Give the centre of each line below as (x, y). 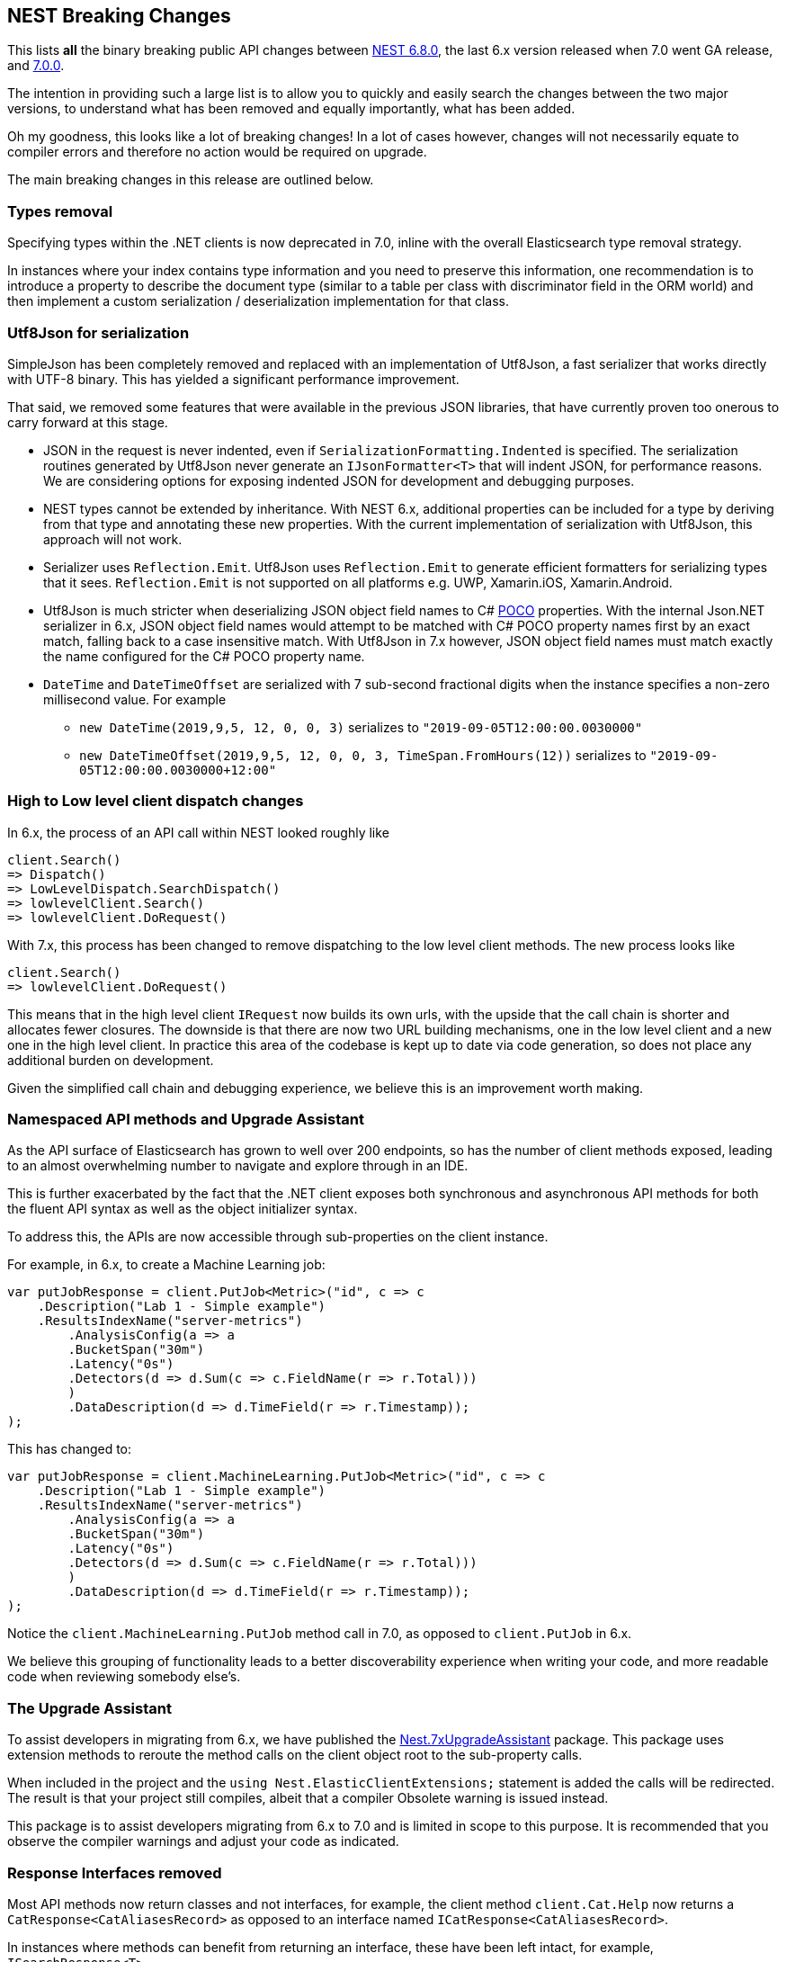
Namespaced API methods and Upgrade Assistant (186, 1120)
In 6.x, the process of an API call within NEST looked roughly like (198, 832)
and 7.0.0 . (36, 66)
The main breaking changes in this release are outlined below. (191, 180)
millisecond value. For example (135, 699)
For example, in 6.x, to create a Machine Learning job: (166, 1265)
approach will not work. (113, 539)
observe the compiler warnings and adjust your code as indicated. (203, 1841)
